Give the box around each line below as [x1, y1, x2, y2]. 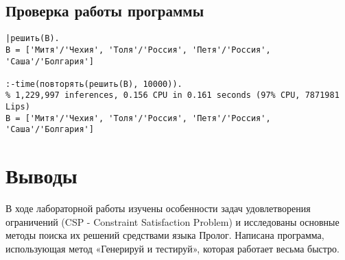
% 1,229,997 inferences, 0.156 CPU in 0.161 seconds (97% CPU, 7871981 [5, 90, 340, 101]
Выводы [5, 161, 78, 190]
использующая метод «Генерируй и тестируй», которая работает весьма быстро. [5, 242, 340, 256]
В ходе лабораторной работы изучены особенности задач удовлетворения [5, 201, 311, 216]
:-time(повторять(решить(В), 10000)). [5, 79, 182, 89]
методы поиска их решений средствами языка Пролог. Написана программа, [5, 228, 324, 242]
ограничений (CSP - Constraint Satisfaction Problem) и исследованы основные [5, 214, 340, 229]
